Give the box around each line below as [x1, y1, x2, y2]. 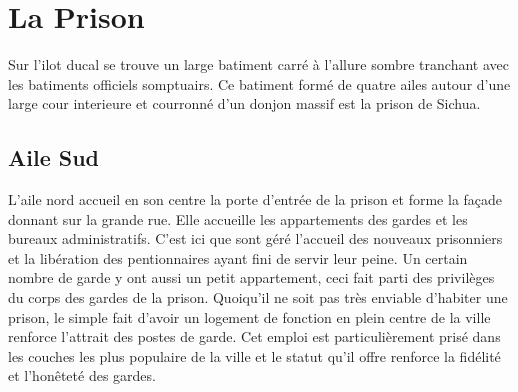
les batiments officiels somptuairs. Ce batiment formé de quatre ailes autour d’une [8, 73, 511, 94]
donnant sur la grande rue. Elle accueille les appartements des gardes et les [8, 208, 468, 229]
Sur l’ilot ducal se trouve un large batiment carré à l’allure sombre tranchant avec [8, 54, 509, 75]
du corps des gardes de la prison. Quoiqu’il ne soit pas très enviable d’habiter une [8, 287, 508, 308]
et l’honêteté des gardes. [8, 365, 156, 386]
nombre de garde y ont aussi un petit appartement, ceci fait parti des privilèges [8, 267, 495, 288]
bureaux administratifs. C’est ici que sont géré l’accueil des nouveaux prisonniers [8, 228, 503, 249]
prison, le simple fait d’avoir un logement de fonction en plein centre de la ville [8, 306, 491, 327]
